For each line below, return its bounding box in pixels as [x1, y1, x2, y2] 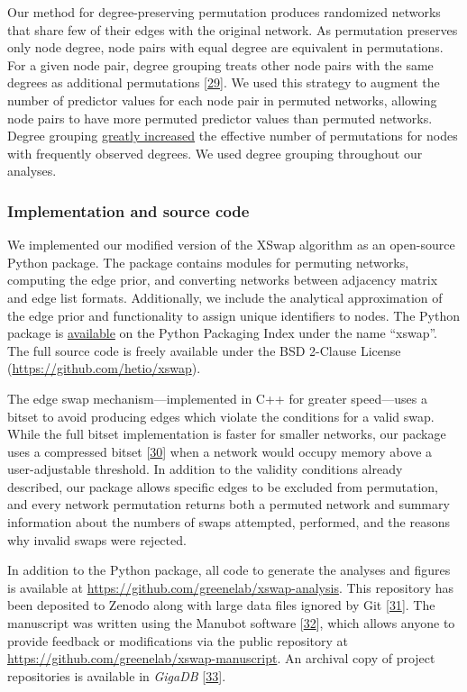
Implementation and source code [7, 199, 250, 222]
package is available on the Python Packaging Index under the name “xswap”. [7, 323, 437, 342]
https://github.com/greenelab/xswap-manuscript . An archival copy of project [7, 649, 435, 668]
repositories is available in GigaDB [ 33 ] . [7, 666, 226, 685]
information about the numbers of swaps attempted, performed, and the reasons [7, 513, 450, 532]
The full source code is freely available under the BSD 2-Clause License [7, 341, 401, 360]
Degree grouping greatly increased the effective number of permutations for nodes [7, 126, 458, 145]
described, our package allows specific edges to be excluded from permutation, [7, 477, 439, 496]
